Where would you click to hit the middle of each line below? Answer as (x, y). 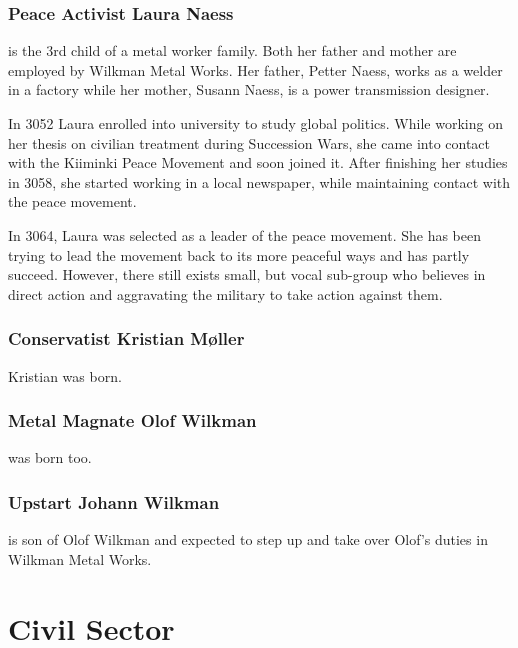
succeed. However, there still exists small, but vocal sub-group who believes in (247, 274)
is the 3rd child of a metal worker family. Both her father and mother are (232, 50)
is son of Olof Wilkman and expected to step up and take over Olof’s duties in (248, 539)
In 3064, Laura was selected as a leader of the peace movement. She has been (244, 234)
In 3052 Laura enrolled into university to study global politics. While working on (255, 123)
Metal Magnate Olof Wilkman (132, 420)
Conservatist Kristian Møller (126, 338)
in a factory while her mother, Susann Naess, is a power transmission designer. (249, 89)
